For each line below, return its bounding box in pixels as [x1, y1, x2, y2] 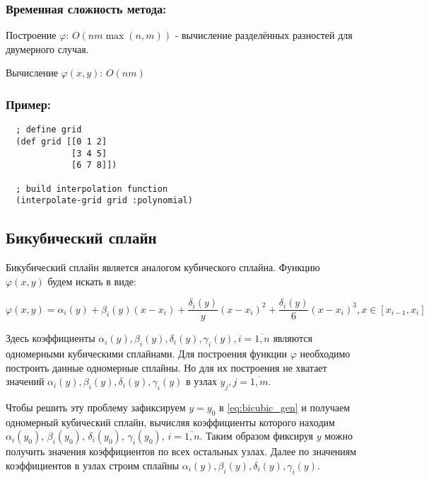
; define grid [16, 125, 82, 135]
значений [6, 374, 45, 389]
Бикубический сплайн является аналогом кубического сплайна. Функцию [6, 260, 320, 275]
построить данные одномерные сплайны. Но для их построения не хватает [6, 360, 327, 375]
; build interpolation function [16, 183, 168, 194]
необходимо [300, 346, 351, 361]
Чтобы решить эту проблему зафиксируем [6, 400, 186, 415]
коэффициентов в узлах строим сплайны [6, 458, 180, 473]
